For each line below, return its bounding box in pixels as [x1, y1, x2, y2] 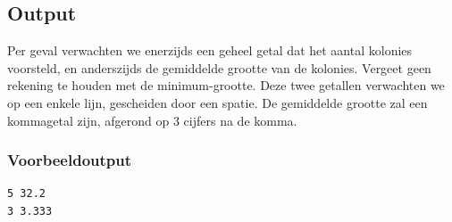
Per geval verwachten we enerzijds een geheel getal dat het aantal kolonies [7, 41, 413, 60]
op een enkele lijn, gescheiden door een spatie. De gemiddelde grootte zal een [7, 93, 428, 111]
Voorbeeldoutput [7, 149, 132, 171]
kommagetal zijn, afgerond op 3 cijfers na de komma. [7, 111, 297, 129]
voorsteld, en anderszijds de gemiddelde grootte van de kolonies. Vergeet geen [7, 58, 431, 77]
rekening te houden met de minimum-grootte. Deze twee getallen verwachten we [7, 76, 445, 95]
